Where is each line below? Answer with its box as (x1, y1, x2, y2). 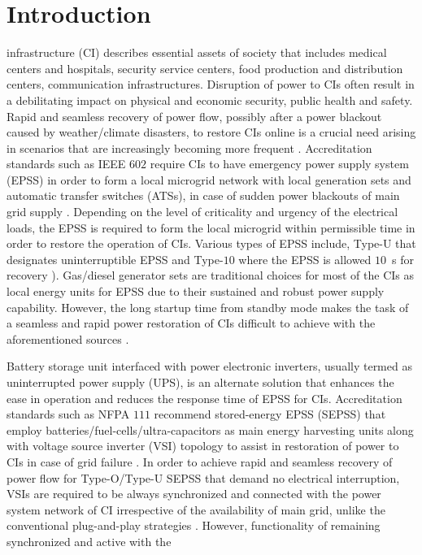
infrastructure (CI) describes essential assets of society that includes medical (7, 44, 387, 61)
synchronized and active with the (7, 532, 172, 549)
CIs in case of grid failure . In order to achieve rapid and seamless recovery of (7, 453, 393, 470)
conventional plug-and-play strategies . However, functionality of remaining (7, 517, 381, 534)
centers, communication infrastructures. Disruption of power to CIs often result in (7, 76, 415, 93)
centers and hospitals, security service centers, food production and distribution (7, 59, 403, 76)
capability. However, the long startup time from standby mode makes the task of (7, 298, 409, 315)
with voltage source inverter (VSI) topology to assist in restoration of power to (7, 437, 399, 454)
